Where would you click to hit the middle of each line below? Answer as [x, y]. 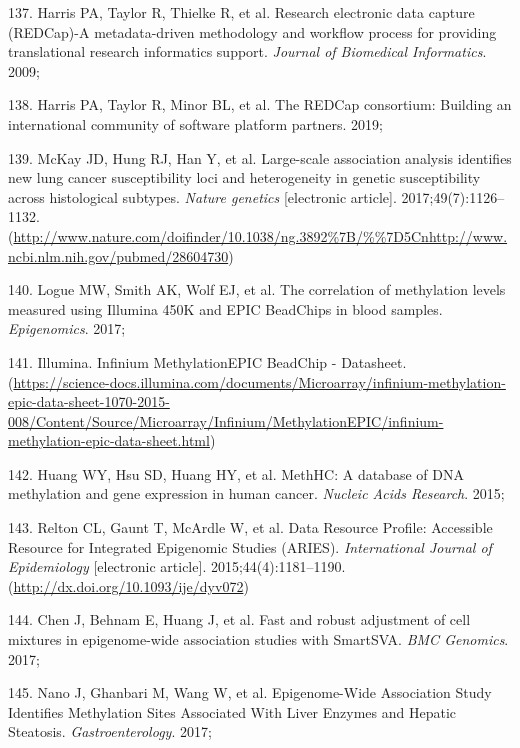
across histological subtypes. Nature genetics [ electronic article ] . [202, 196]
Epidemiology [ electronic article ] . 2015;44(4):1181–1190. [177, 566]
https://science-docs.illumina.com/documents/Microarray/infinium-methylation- [259, 381]
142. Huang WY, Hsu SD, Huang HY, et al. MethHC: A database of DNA [236, 473]
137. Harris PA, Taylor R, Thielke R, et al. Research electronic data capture [241, 12]
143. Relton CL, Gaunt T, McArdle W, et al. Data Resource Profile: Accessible [250, 527]
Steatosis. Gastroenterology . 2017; [110, 731]
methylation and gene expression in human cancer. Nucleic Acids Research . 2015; [256, 493]
